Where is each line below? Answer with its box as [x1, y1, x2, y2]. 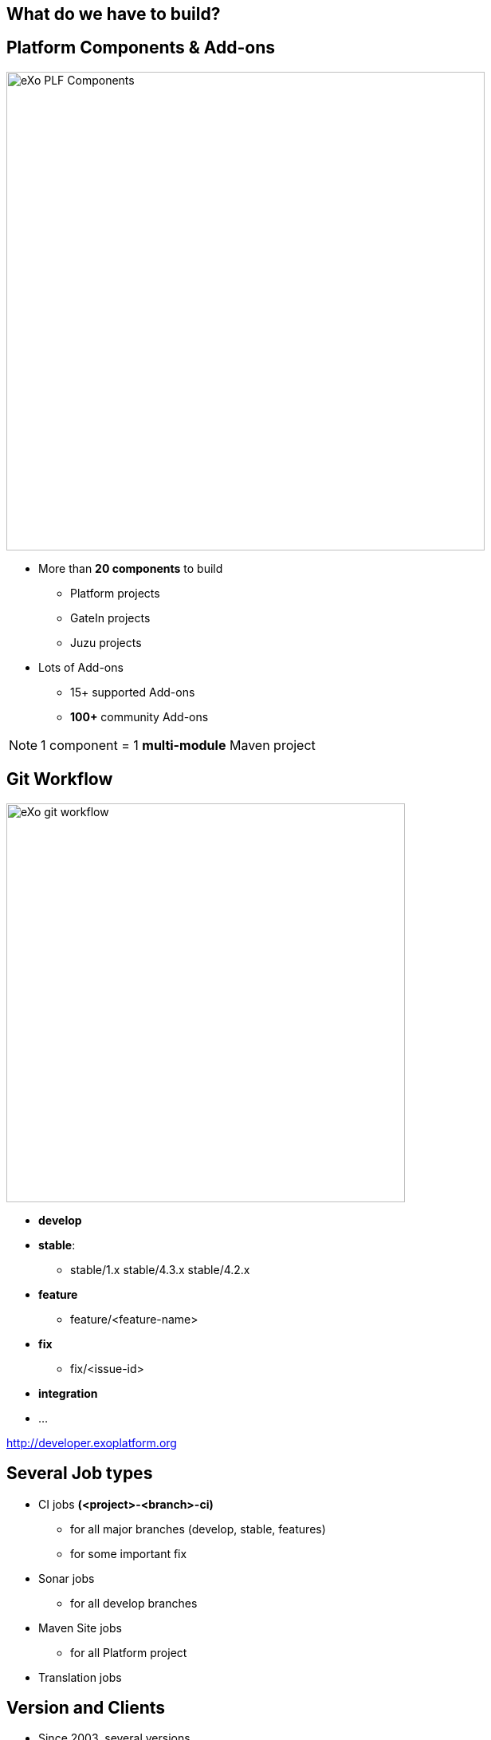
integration [38, 1386, 98, 1400]
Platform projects [70, 586, 160, 600]
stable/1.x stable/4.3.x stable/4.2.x [70, 1262, 250, 1276]
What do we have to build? [6, 4, 221, 24]
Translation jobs [38, 1670, 122, 1684]
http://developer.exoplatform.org [6, 1435, 177, 1450]
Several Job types [6, 1463, 153, 1484]
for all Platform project [70, 1645, 187, 1659]
